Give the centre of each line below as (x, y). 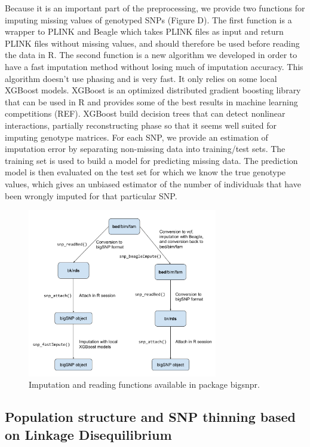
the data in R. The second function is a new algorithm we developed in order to (151, 55)
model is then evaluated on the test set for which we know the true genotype (145, 172)
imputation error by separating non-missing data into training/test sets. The (145, 149)
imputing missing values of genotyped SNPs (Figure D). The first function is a (148, 19)
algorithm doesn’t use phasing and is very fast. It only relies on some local (141, 78)
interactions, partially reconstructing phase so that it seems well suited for (141, 125)
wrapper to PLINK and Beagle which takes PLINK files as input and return (144, 31)
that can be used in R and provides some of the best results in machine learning (151, 101)
